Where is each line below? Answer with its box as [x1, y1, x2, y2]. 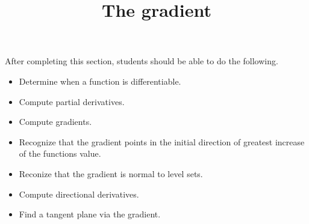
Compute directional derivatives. [19, 187, 139, 200]
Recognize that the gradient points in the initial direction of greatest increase [19, 135, 305, 148]
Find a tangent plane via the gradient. [19, 208, 161, 220]
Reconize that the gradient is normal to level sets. [19, 167, 203, 180]
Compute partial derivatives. [19, 95, 125, 107]
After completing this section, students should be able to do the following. [5, 55, 278, 67]
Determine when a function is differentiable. [19, 74, 181, 87]
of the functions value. [19, 147, 101, 160]
